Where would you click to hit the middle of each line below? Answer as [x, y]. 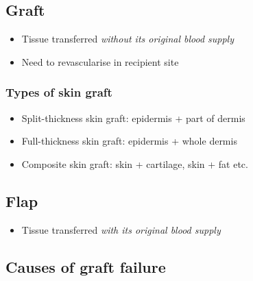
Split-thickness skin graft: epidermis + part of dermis [133, 118]
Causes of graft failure [86, 266]
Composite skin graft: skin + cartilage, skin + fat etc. [135, 163]
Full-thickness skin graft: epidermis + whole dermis [129, 141]
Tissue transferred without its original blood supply [128, 39]
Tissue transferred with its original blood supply [121, 229]
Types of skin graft [59, 92]
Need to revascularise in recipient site [100, 61]
